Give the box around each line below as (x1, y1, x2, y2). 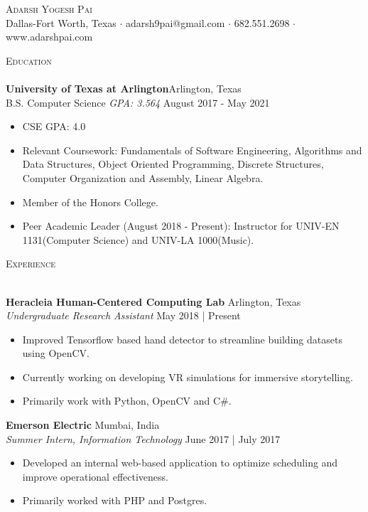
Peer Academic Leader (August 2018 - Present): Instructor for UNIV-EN (22, 218, 340, 233)
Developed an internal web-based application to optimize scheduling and (22, 455, 338, 470)
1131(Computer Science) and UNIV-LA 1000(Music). (22, 232, 254, 247)
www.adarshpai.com (6, 29, 93, 44)
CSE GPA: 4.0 (22, 119, 86, 134)
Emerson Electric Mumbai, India (6, 417, 160, 432)
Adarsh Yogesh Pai (6, 1, 92, 16)
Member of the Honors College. (22, 194, 158, 209)
